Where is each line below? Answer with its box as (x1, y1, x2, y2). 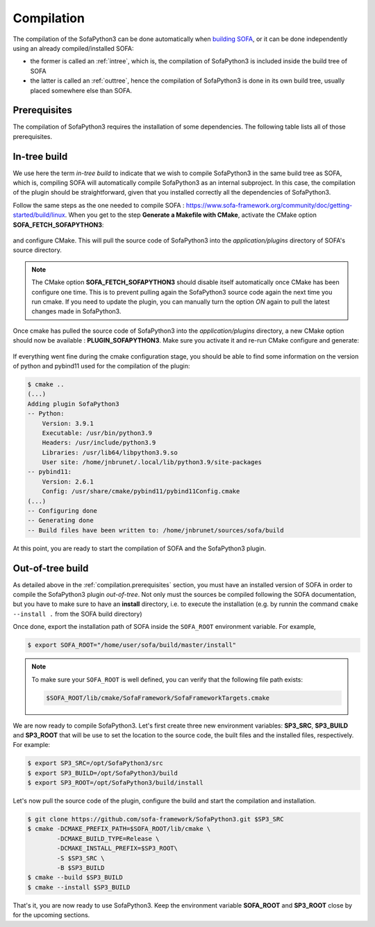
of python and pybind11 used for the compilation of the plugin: (12, 361, 190, 370)
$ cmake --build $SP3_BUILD (27, 873, 123, 882)
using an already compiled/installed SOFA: (12, 44, 134, 52)
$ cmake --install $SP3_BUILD (27, 883, 131, 891)
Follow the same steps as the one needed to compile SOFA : (12, 201, 185, 209)
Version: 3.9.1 (42, 419, 94, 427)
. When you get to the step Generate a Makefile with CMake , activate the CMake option (65, 211, 317, 219)
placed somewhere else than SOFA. (30, 86, 132, 95)
